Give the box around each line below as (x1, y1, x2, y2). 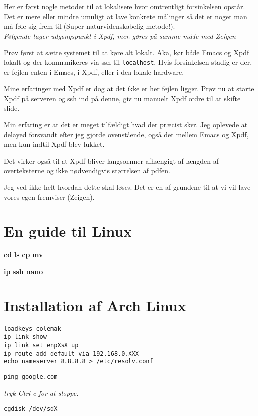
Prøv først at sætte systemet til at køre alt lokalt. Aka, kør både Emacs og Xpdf (4, 47, 249, 58)
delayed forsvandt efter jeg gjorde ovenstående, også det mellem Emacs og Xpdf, (4, 129, 249, 139)
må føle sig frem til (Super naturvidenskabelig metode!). (4, 21, 175, 31)
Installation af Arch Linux (4, 295, 186, 315)
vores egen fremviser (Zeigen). (4, 191, 95, 202)
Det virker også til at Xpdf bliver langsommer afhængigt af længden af (4, 155, 219, 166)
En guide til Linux (4, 221, 132, 241)
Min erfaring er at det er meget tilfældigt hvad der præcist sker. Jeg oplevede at (4, 119, 248, 129)
